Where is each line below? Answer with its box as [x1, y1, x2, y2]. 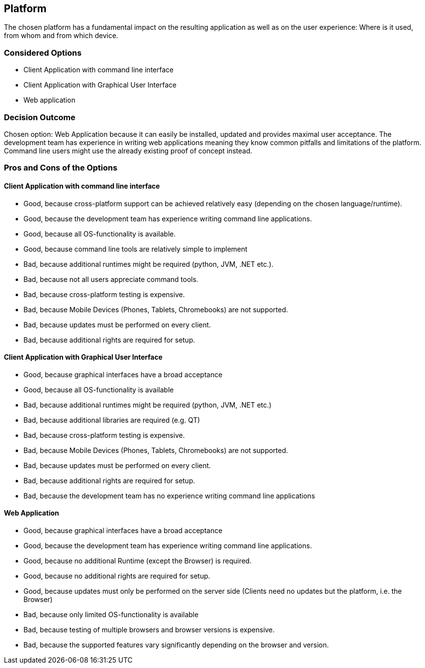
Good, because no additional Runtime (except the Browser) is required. [23, 556, 252, 565]
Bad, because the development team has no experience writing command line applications [23, 491, 315, 500]
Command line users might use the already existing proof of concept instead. [4, 146, 253, 155]
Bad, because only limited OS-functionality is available [23, 610, 199, 619]
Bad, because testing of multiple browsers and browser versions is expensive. [23, 625, 275, 634]
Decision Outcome [4, 112, 76, 122]
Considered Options [4, 47, 82, 58]
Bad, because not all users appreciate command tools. [23, 275, 198, 283]
